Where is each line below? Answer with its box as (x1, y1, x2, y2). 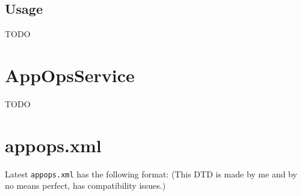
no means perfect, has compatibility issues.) (5, 179, 166, 192)
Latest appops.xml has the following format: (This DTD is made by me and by (5, 167, 297, 180)
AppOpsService (5, 62, 135, 87)
